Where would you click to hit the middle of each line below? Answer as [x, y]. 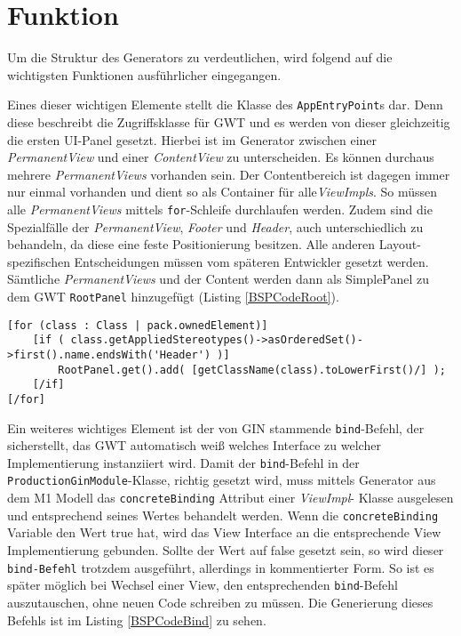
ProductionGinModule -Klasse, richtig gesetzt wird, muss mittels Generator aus [222, 480]
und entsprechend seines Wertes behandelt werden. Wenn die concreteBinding [223, 515]
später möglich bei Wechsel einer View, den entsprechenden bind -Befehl [203, 585]
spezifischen [39, 261]
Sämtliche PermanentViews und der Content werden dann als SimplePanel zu [219, 279]
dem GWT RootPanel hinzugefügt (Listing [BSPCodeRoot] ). [173, 296]
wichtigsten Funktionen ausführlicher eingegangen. [144, 74]
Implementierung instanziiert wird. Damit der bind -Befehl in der [183, 462]
